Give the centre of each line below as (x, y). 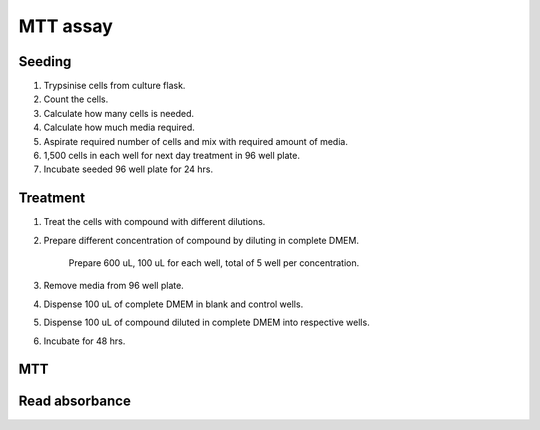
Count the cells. (76, 99)
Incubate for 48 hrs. (84, 341)
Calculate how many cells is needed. (119, 113)
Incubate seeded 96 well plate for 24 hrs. (128, 169)
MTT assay (66, 26)
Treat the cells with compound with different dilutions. (154, 222)
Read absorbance (75, 401)
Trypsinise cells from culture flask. (114, 86)
